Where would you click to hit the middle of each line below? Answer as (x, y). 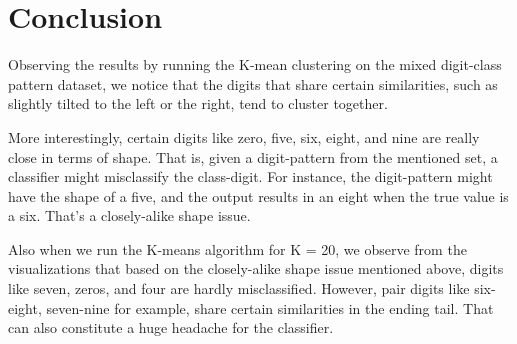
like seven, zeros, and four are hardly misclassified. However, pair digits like (239, 288)
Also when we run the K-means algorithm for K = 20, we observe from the (237, 248)
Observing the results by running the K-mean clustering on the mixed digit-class (255, 64)
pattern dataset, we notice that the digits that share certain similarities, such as (253, 83)
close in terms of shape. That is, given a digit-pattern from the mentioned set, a (253, 156)
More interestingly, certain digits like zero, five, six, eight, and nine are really (244, 136)
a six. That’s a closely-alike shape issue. (129, 215)
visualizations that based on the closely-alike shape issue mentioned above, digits (256, 268)
